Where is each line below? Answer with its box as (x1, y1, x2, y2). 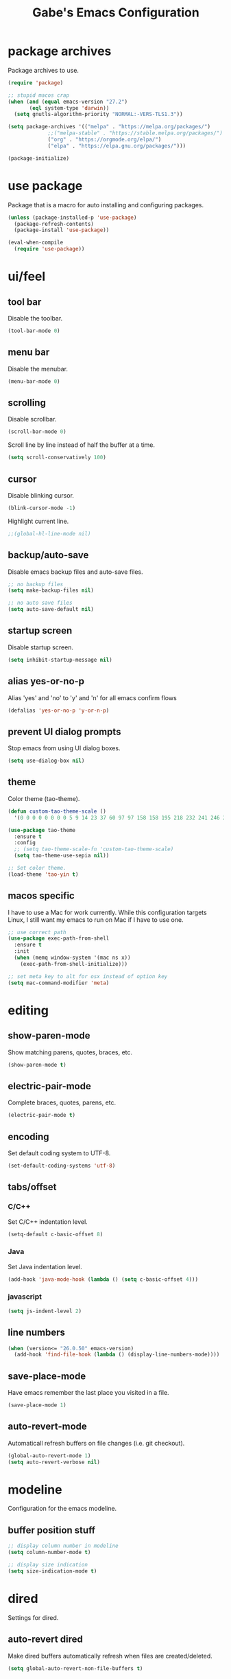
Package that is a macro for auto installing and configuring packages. (8, 200, 204, 209)
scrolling (8, 397, 47, 408)
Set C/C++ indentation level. (8, 1217, 88, 1226)
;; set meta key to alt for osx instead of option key (8, 973, 168, 980)
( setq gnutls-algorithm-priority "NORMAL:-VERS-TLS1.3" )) (14, 111, 184, 118)
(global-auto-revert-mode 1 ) (8, 1452, 91, 1459)
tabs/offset (8, 1181, 57, 1193)
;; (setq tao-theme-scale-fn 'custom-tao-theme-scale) (14, 846, 174, 853)
